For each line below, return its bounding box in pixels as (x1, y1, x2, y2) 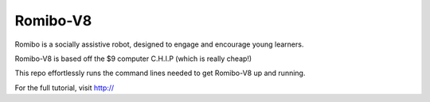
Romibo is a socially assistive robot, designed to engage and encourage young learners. (14, 40, 304, 49)
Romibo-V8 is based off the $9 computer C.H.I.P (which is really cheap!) (14, 54, 252, 63)
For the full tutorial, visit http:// (14, 83, 115, 93)
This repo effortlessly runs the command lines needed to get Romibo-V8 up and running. (14, 68, 306, 78)
